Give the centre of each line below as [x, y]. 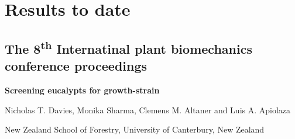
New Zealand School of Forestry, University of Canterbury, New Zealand [135, 129]
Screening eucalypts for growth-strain [82, 90]
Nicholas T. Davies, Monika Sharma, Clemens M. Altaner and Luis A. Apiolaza [148, 110]
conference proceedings [76, 66]
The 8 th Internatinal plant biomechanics [128, 47]
